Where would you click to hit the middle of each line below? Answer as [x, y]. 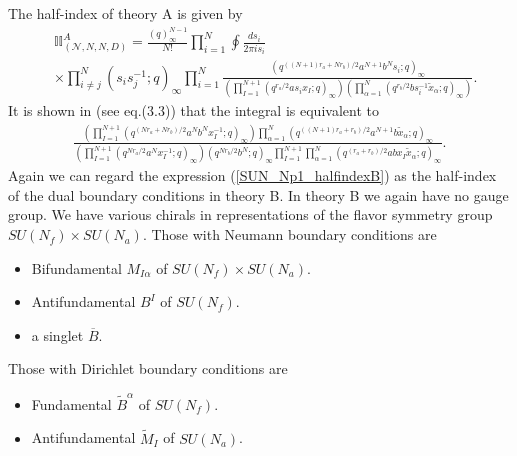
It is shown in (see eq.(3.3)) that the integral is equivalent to [193, 110]
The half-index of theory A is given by [125, 13]
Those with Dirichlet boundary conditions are [148, 368]
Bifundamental [76, 267]
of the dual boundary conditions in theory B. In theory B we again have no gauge [258, 194]
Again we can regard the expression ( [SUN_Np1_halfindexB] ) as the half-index [252, 175]
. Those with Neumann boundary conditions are [289, 234]
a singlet [57, 334]
